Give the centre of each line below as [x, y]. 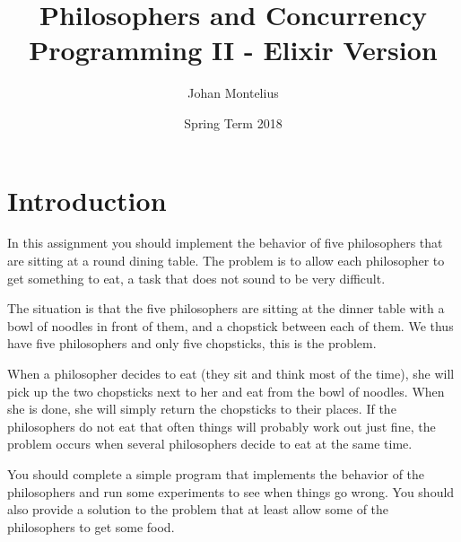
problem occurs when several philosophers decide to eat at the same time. [210, 444]
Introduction [87, 200]
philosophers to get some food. [91, 526]
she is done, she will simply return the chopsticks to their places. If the [202, 409]
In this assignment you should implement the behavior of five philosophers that [225, 243]
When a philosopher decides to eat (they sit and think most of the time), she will [231, 373]
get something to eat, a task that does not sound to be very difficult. [196, 278]
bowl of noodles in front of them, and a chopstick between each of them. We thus [230, 325]
